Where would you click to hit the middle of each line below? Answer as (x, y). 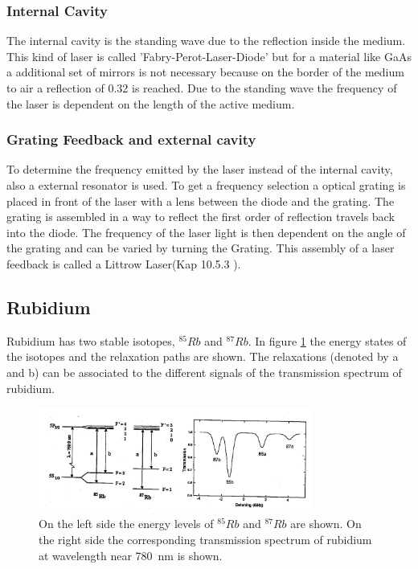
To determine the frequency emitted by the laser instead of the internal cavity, (200, 169)
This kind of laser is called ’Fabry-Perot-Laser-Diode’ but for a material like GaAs (209, 56)
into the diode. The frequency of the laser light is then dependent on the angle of (206, 232)
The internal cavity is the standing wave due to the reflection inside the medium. (206, 41)
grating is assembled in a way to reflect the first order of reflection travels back (201, 217)
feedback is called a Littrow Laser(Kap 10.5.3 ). (124, 263)
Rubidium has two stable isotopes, (91, 340)
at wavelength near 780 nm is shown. (131, 555)
